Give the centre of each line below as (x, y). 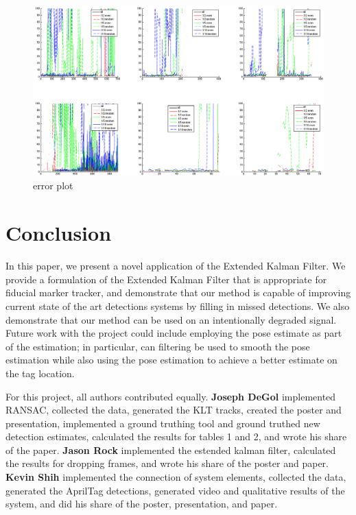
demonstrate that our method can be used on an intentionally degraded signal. (171, 319)
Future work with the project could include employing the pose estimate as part (174, 333)
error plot (53, 185)
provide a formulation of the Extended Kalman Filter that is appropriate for (166, 279)
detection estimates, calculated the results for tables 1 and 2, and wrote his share (176, 436)
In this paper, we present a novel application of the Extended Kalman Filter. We (176, 266)
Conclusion (59, 233)
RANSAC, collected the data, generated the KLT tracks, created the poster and (174, 410)
